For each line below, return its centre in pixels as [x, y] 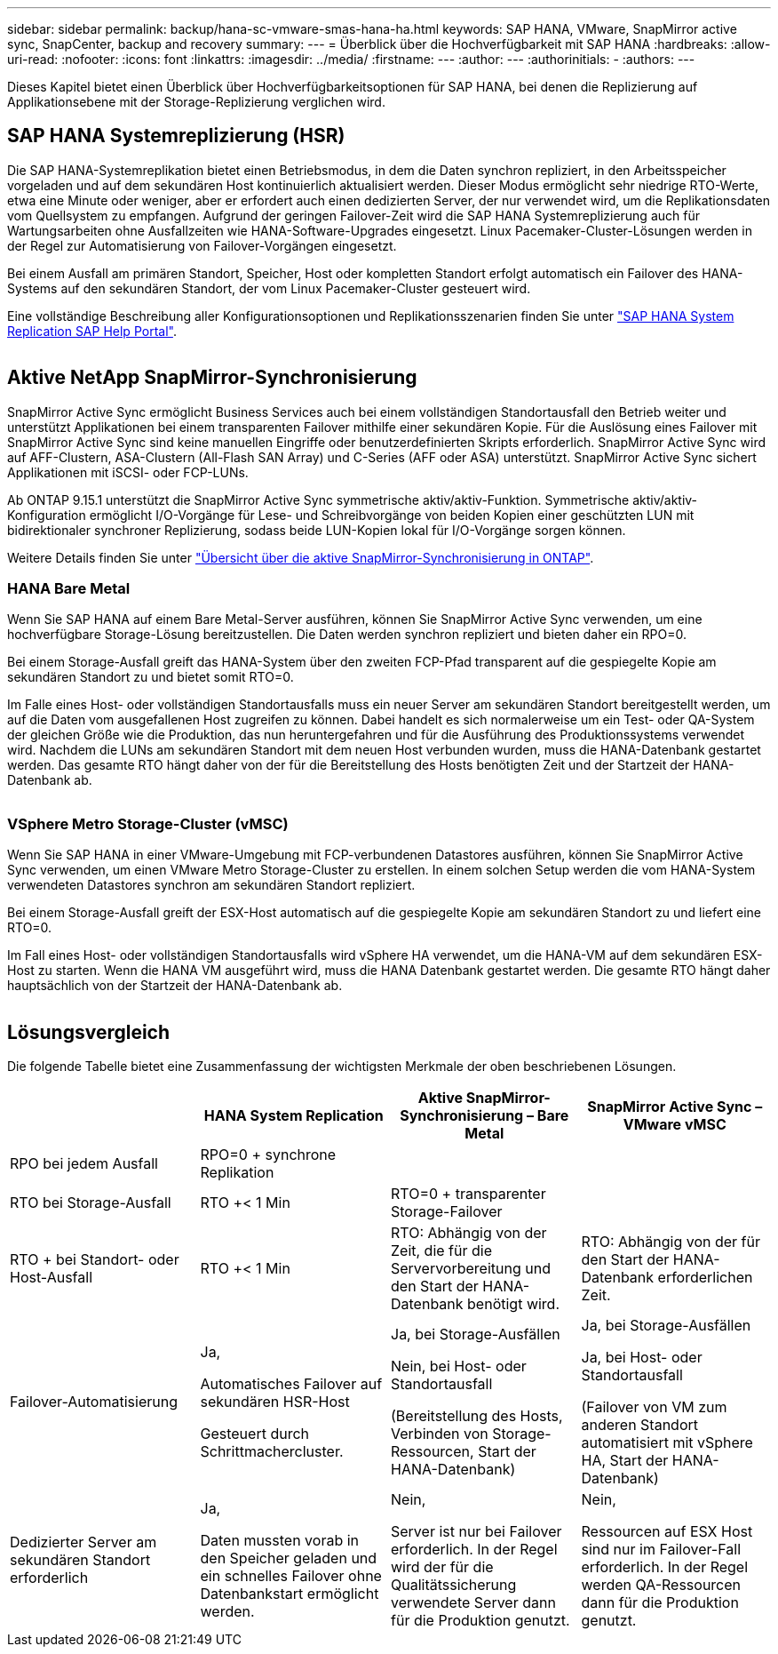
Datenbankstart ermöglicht [290, 1594]
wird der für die [442, 1567]
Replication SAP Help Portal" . [92, 331]
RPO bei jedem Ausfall [84, 1164]
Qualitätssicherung [454, 1585]
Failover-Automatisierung [94, 1402]
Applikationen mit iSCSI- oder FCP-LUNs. [128, 472]
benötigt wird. [514, 1304]
